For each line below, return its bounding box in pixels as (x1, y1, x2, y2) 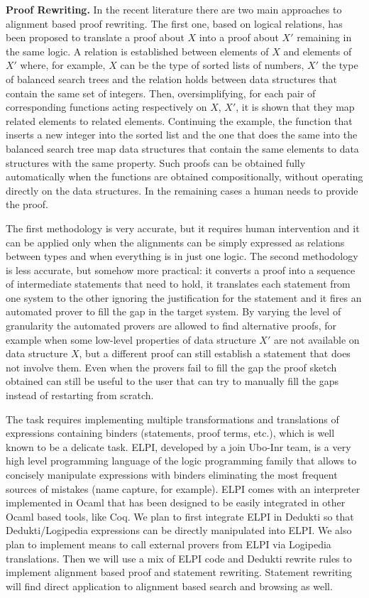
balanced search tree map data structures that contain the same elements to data (6, 141, 359, 156)
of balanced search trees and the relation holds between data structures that (6, 71, 337, 86)
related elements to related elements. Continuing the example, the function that (6, 113, 353, 128)
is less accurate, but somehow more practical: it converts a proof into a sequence (6, 262, 356, 277)
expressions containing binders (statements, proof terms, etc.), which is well (6, 425, 335, 440)
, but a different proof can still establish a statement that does (79, 346, 351, 361)
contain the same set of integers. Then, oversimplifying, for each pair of (6, 85, 316, 100)
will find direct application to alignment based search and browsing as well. (6, 578, 333, 593)
